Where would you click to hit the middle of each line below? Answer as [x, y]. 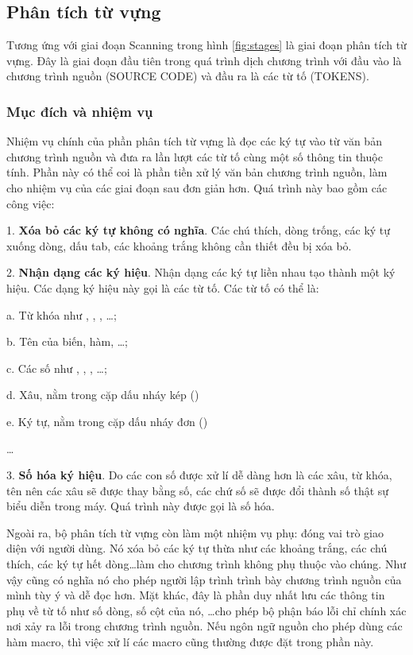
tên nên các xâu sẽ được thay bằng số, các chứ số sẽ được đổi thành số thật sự [198, 490]
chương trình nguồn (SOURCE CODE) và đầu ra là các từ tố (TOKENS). [188, 76]
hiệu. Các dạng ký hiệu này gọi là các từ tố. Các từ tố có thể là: [163, 287]
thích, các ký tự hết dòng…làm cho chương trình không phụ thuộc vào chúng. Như [206, 564]
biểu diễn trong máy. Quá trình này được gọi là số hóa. [141, 506]
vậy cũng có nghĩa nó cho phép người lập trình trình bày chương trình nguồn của [204, 579]
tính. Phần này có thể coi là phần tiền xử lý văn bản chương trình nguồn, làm [197, 172]
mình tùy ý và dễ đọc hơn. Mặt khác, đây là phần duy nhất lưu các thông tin [196, 595]
